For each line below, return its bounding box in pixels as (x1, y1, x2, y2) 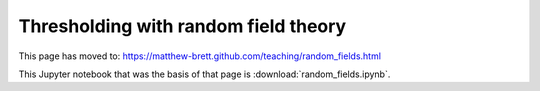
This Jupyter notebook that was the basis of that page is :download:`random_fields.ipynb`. (18, 68, 391, 80)
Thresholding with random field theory (18, 15, 347, 37)
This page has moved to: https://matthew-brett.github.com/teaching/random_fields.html (18, 50, 382, 62)
